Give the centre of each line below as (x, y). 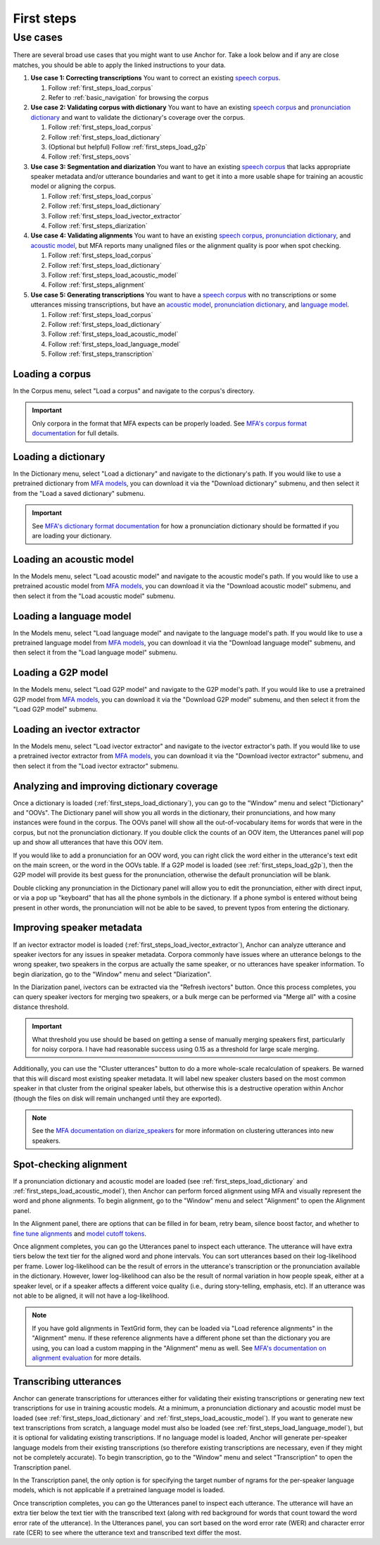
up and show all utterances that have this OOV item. (88, 843)
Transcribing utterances (67, 1381)
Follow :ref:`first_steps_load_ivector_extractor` (115, 216)
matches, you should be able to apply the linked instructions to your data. (119, 65)
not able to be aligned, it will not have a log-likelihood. (91, 1296)
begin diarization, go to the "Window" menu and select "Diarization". (112, 974)
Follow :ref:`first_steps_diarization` (98, 226)
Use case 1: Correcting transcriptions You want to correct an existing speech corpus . (156, 78)
